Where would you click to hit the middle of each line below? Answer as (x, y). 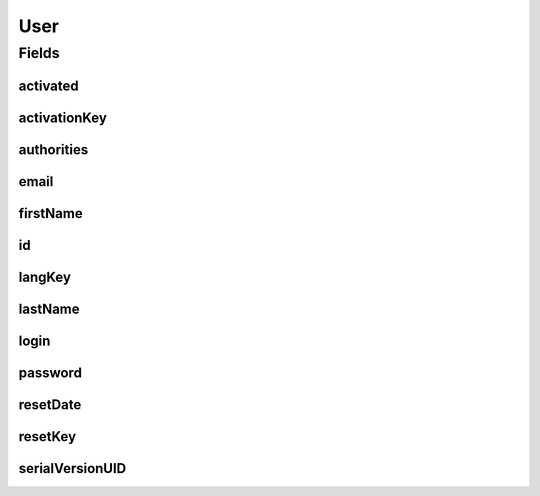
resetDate (50, 404)
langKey (45, 276)
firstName (51, 213)
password (50, 372)
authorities (53, 149)
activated (48, 85)
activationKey (62, 117)
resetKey (47, 436)
